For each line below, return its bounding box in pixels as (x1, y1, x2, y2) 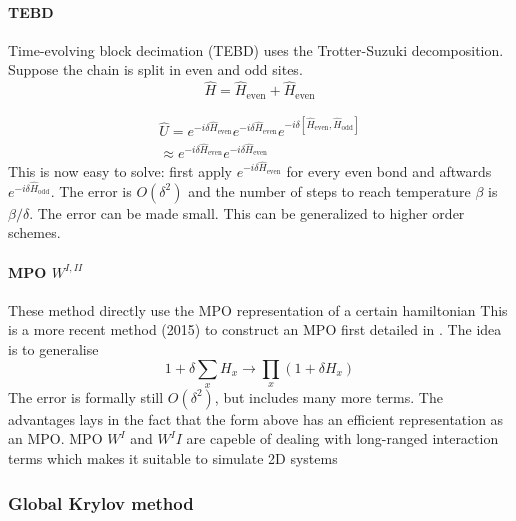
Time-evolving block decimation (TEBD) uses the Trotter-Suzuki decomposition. (8, 39, 504, 60)
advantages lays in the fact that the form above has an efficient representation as (8, 408, 504, 429)
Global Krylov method (8, 490, 194, 515)
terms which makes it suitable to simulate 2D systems (8, 448, 338, 469)
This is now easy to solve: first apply (8, 160, 233, 181)
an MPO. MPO (8, 428, 103, 449)
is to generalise (8, 338, 99, 359)
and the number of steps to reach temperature (188, 180, 471, 201)
